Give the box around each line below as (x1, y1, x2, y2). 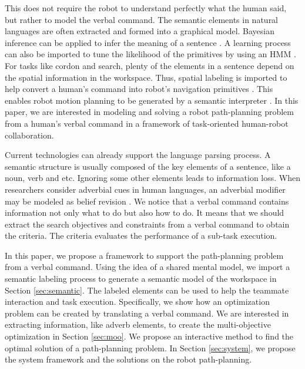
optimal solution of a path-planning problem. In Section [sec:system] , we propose (5, 341, 296, 354)
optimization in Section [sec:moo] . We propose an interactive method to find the (5, 330, 294, 342)
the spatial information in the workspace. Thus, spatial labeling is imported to (5, 71, 287, 83)
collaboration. (5, 129, 54, 141)
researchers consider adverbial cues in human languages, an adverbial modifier (5, 183, 286, 195)
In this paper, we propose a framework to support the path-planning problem (5, 249, 284, 261)
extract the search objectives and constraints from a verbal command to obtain (5, 218, 290, 230)
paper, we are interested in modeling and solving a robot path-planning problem (5, 106, 294, 118)
